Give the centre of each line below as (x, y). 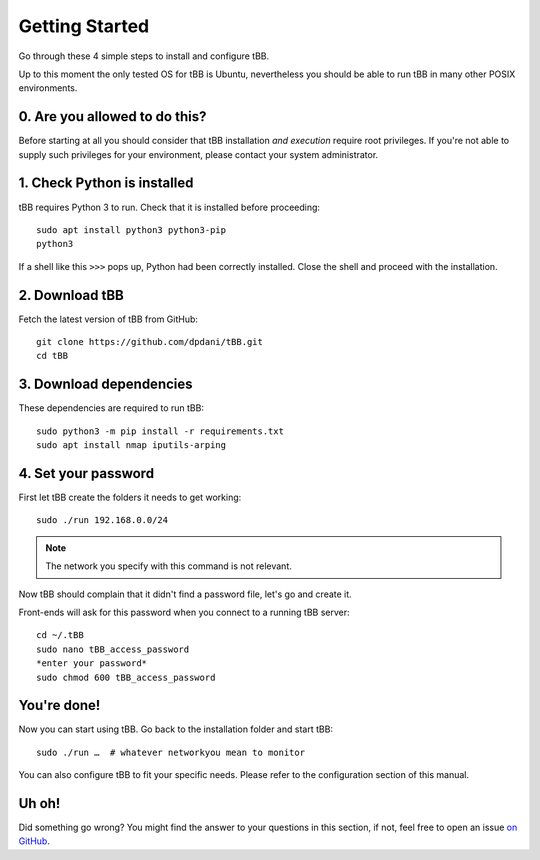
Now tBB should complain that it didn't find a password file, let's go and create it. (185, 594)
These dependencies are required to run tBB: (111, 408)
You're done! (59, 705)
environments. (48, 88)
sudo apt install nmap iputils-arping (131, 445)
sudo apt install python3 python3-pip (131, 229)
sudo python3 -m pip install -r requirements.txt (160, 431)
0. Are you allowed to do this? (112, 116)
